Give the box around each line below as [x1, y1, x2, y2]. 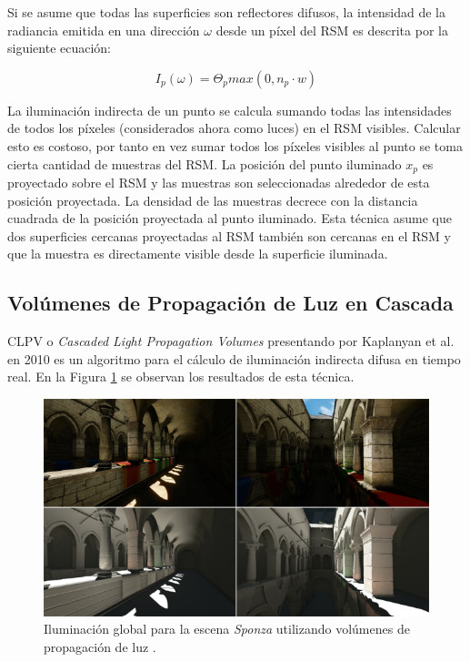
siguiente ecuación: [7, 38, 112, 57]
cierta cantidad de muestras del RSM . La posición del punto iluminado [7, 154, 402, 173]
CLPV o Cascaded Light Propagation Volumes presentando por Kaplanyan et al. [7, 331, 455, 351]
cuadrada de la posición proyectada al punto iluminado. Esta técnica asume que [7, 209, 452, 228]
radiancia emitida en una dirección [7, 20, 200, 39]
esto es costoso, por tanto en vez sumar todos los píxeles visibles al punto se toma [7, 136, 463, 155]
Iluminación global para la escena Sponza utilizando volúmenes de [44, 619, 410, 638]
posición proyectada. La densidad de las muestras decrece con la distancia [7, 190, 418, 209]
